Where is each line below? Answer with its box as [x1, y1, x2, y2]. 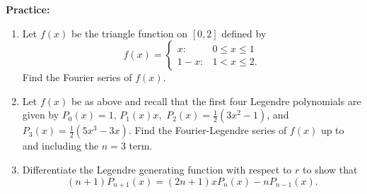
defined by [221, 25, 267, 40]
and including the [22, 138, 99, 153]
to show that [303, 162, 358, 176]
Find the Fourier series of [22, 70, 132, 85]
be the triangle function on [71, 25, 188, 40]
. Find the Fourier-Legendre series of [128, 123, 287, 138]
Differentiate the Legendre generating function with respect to [22, 162, 292, 176]
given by [22, 107, 59, 122]
